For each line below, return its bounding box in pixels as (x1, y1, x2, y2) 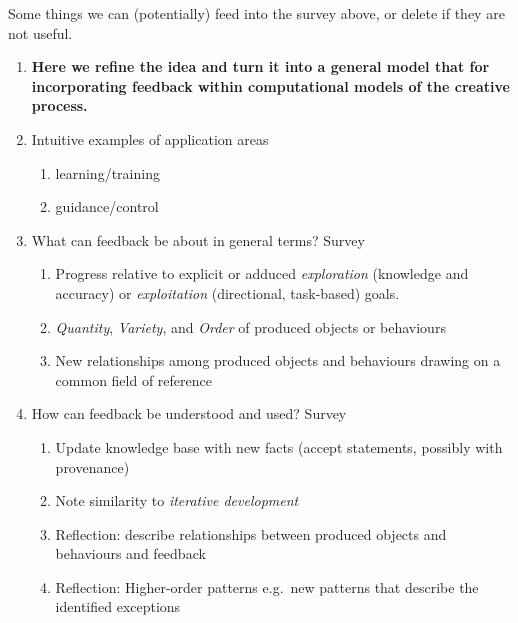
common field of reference (55, 369, 212, 390)
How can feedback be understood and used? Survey (31, 403, 347, 424)
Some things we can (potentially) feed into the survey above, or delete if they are (8, 3, 505, 23)
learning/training (55, 162, 160, 183)
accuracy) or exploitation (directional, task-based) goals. (55, 282, 400, 303)
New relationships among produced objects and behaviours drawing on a (55, 350, 501, 371)
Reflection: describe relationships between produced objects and (55, 523, 447, 544)
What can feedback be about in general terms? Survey (31, 229, 365, 250)
